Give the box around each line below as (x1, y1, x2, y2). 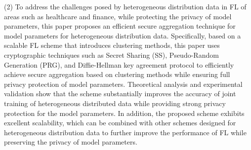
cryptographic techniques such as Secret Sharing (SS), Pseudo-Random (4, 49, 219, 60)
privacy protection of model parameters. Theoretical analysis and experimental (4, 78, 243, 89)
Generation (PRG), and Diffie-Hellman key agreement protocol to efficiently (4, 59, 234, 70)
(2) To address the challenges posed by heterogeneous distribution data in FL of (4, 1, 247, 11)
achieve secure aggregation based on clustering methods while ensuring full (4, 69, 230, 79)
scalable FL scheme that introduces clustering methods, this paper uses (4, 40, 220, 50)
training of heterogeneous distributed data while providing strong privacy (4, 98, 226, 108)
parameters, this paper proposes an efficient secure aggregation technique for (4, 21, 236, 31)
